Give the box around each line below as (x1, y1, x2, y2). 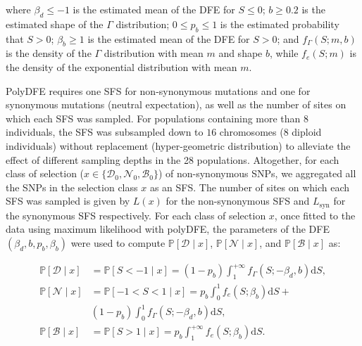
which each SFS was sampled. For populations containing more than (6, 110, 301, 125)
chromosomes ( (219, 124, 284, 139)
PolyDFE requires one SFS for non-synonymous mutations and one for (6, 83, 311, 98)
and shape (218, 46, 263, 60)
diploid (292, 124, 322, 139)
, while (269, 46, 299, 60)
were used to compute (70, 235, 166, 250)
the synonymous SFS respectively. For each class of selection (6, 207, 266, 222)
